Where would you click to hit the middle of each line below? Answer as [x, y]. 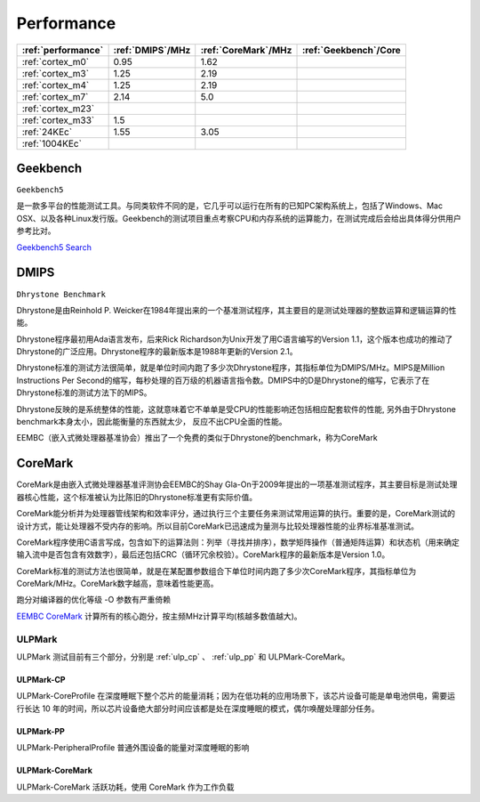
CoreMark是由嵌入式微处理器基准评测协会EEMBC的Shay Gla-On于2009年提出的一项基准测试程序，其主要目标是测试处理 [237, 484]
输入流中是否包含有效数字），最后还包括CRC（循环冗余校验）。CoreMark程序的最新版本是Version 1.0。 [203, 555]
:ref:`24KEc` [47, 132]
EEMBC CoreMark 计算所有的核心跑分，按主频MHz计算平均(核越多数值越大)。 [159, 616]
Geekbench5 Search [54, 247]
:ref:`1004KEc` [52, 143]
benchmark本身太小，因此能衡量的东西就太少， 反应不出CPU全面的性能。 [152, 422]
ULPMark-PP [41, 731]
